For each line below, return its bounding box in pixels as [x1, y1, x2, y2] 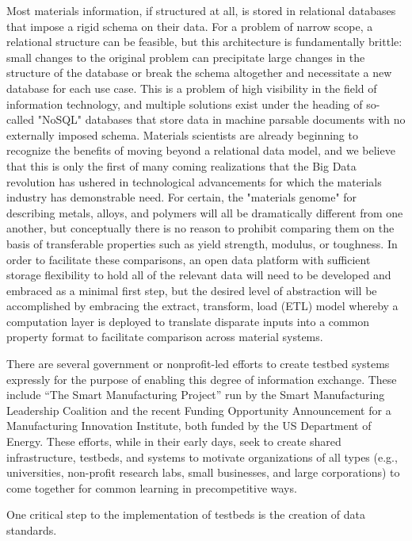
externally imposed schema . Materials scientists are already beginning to [6, 126, 358, 143]
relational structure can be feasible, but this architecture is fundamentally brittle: [6, 33, 402, 50]
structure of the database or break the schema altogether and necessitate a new [6, 64, 392, 81]
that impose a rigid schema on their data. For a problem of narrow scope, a [6, 17, 373, 34]
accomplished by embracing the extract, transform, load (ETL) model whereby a [6, 297, 399, 314]
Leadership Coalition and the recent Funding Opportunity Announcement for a [6, 401, 391, 418]
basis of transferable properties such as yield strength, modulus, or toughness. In [6, 235, 398, 251]
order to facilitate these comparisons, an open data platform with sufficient [6, 251, 371, 267]
